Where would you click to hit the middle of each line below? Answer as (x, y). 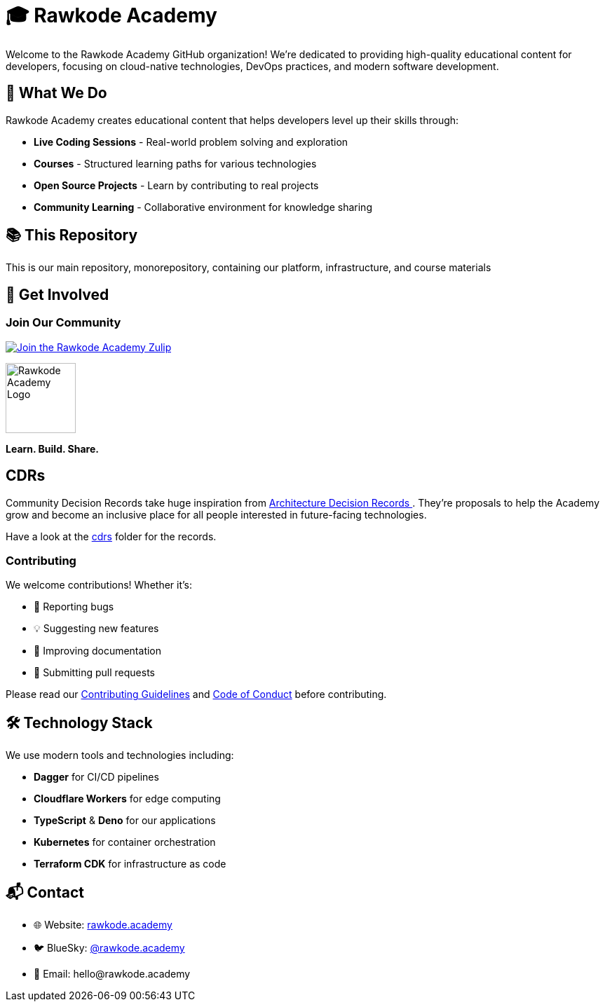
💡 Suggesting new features (96, 629)
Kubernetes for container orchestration (125, 842)
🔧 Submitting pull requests (94, 673)
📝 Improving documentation (98, 651)
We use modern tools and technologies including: (120, 755)
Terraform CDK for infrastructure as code (130, 864)
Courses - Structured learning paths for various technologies (175, 163)
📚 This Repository (72, 235)
